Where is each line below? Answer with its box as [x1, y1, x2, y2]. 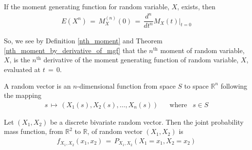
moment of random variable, [160, 45, 245, 55]
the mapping [4, 90, 42, 100]
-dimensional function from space [77, 80, 176, 91]
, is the [9, 55, 30, 65]
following [220, 80, 248, 91]
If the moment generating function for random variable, [4, 1, 170, 11]
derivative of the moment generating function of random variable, [43, 55, 239, 65]
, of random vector [87, 126, 143, 136]
